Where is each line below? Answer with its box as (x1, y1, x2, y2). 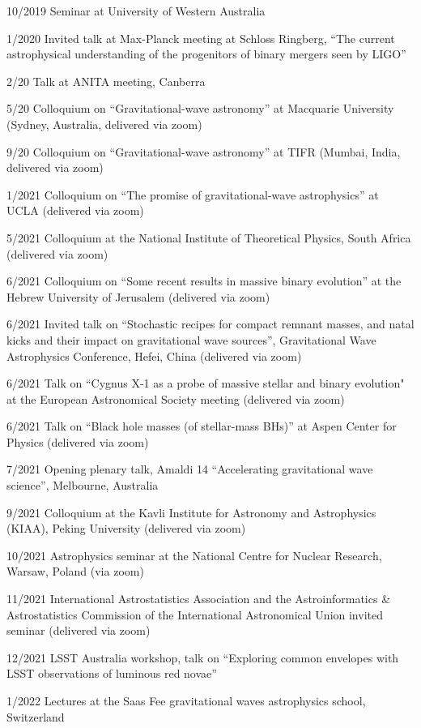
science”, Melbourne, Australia (6, 477, 159, 494)
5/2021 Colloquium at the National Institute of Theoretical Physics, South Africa (6, 229, 411, 246)
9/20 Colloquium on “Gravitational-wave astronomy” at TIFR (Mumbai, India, (6, 143, 401, 160)
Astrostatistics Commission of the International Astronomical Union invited (6, 606, 383, 623)
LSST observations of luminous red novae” (6, 665, 217, 682)
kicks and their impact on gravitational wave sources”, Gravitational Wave (6, 331, 376, 348)
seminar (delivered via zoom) (6, 622, 151, 639)
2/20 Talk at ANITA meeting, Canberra (6, 72, 206, 89)
